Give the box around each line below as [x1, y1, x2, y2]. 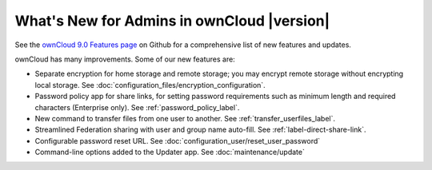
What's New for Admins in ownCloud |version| [14, 12, 330, 30]
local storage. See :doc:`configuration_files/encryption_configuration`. [34, 80, 266, 89]
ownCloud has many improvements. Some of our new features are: [14, 54, 235, 64]
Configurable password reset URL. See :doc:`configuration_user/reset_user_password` [34, 136, 321, 145]
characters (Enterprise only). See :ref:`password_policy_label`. [34, 102, 240, 112]
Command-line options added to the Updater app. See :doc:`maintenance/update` [34, 148, 306, 157]
